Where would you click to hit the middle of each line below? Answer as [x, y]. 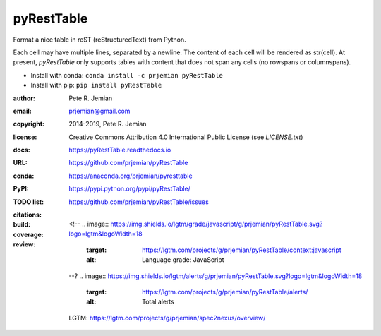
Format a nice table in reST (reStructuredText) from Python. [99, 40]
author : [24, 98]
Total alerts [158, 302]
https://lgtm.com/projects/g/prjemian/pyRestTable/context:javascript [242, 250]
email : [22, 111]
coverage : [28, 234]
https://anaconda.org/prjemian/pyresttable [131, 176]
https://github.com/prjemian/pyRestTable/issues [139, 202]
